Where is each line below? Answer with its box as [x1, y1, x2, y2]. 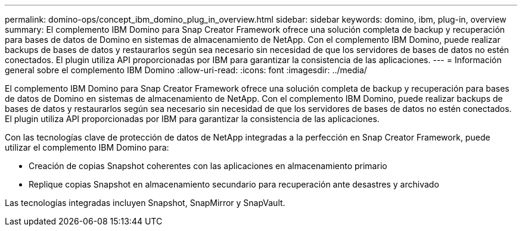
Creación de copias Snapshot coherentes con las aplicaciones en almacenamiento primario [29, 161, 387, 171]
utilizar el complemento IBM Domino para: [5, 142, 169, 152]
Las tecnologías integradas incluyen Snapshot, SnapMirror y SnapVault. [5, 198, 285, 208]
